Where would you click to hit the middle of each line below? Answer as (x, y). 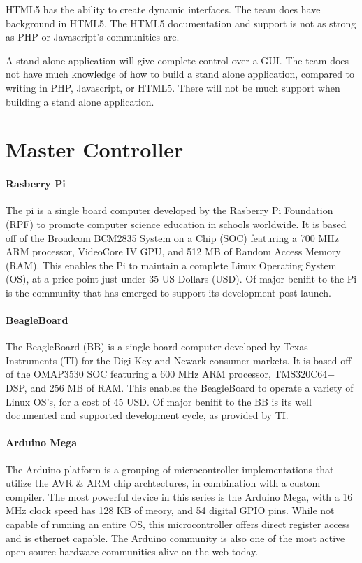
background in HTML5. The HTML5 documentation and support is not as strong (181, 23)
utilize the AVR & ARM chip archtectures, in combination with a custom (163, 483)
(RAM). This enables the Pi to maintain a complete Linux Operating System (171, 265)
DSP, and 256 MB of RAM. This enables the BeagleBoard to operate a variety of (180, 388)
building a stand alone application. (80, 101)
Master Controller (95, 149)
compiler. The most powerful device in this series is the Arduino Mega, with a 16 (179, 496)
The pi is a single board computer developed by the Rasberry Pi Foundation (169, 210)
